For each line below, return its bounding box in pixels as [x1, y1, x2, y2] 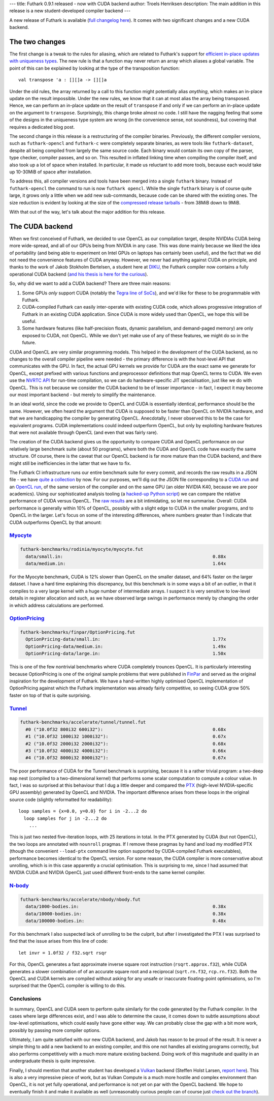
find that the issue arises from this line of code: [9, 938, 108, 944]
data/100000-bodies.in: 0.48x [25, 918, 226, 924]
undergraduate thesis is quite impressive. [9, 1058, 96, 1064]
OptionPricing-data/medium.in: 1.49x [25, 643, 226, 649]
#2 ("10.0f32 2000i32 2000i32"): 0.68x [25, 740, 226, 747]
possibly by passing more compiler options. [9, 1027, 101, 1033]
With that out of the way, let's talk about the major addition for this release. [9, 209, 166, 215]
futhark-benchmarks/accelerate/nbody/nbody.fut [20, 897, 141, 902]
